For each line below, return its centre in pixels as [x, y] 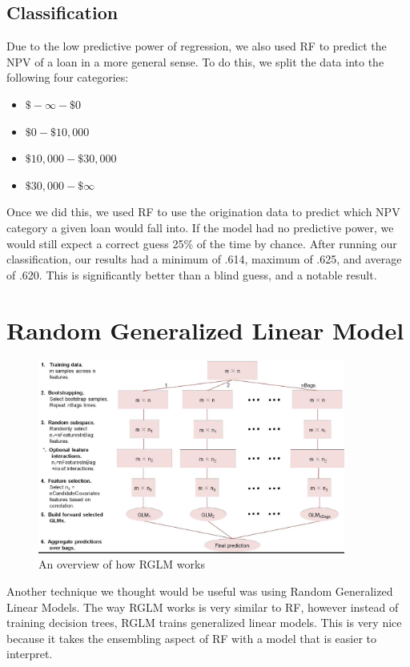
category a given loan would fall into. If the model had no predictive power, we [200, 227]
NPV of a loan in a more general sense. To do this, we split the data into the [195, 61]
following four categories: [68, 77]
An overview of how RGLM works [122, 564]
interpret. [30, 654]
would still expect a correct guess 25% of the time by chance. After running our [202, 243]
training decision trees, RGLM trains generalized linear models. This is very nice [204, 623]
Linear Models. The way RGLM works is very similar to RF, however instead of [203, 607]
